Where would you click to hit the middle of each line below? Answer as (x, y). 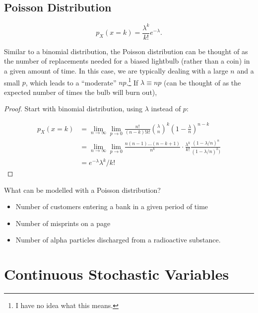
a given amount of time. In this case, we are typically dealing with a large (116, 70)
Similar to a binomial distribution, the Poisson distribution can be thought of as (126, 51)
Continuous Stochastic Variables (117, 274)
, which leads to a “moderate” (71, 82)
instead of (166, 109)
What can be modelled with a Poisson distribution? (82, 190)
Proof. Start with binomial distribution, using (73, 109)
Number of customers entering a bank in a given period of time (112, 206)
